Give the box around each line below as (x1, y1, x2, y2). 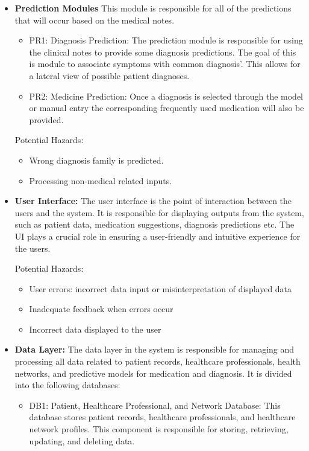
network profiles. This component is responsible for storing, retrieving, (29, 423, 289, 435)
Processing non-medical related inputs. (29, 174, 172, 187)
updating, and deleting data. (29, 434, 135, 447)
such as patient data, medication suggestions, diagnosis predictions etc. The (14, 218, 295, 231)
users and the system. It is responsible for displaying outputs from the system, (14, 206, 304, 219)
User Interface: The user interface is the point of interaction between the (14, 194, 292, 207)
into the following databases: (14, 379, 120, 391)
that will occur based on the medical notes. (14, 13, 175, 26)
